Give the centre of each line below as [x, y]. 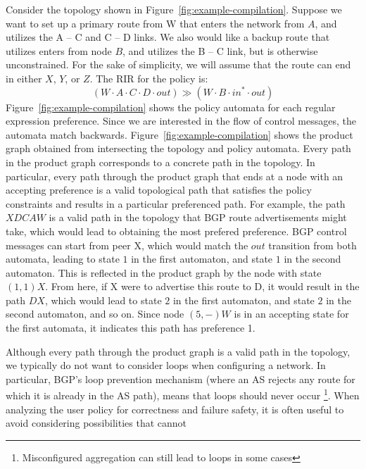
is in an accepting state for [291, 314]
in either [24, 78]
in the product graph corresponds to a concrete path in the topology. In [160, 162]
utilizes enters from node [59, 50]
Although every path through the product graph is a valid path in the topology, [178, 351]
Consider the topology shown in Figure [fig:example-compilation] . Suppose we [174, 9]
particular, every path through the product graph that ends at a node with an [175, 176]
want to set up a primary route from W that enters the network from [155, 23]
